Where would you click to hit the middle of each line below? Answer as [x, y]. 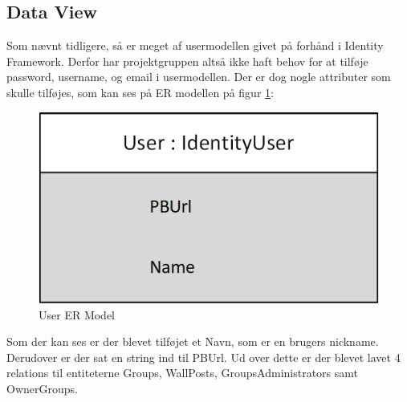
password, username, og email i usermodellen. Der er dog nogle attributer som [199, 77]
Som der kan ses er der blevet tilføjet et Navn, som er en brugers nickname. [193, 341]
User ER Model [77, 314]
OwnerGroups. [42, 388]
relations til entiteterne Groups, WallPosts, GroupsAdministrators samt [182, 373]
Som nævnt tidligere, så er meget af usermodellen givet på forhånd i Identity [195, 45]
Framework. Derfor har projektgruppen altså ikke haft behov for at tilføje [187, 61]
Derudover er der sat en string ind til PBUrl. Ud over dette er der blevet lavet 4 [203, 357]
